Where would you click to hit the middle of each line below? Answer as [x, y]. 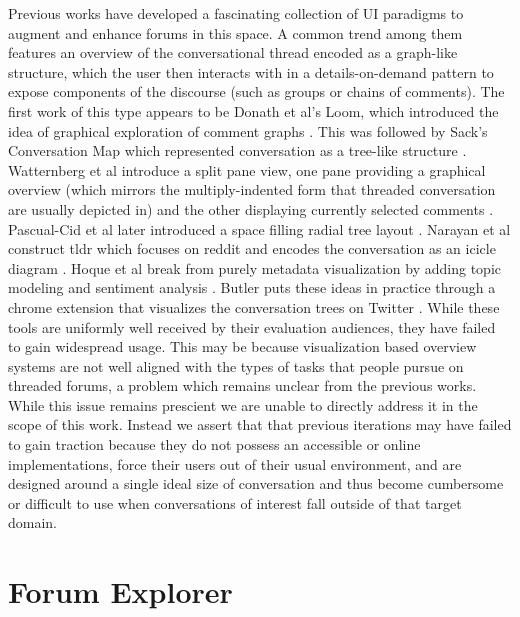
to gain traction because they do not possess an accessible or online [214, 444]
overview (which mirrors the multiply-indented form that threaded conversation [252, 189]
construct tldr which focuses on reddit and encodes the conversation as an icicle [252, 248]
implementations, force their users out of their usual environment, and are [235, 463]
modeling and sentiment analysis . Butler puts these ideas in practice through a [252, 287]
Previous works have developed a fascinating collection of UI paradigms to [236, 13]
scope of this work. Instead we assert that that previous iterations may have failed [260, 424]
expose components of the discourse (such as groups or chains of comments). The [256, 91]
